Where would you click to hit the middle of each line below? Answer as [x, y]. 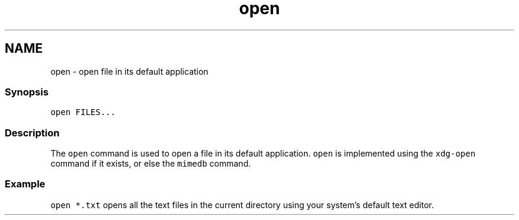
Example [25, 184]
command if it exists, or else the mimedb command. [151, 164]
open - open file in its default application [129, 71]
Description [32, 133]
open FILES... [83, 112]
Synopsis [27, 92]
